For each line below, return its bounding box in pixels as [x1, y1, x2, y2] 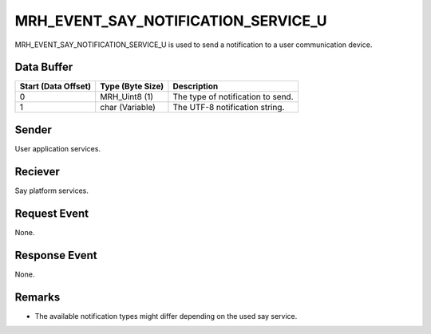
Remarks [14, 290, 61, 304]
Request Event [14, 206, 89, 220]
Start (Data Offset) [19, 81, 92, 92]
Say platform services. [14, 186, 89, 195]
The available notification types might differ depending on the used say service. [34, 311, 298, 320]
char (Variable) [100, 102, 156, 113]
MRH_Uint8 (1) [100, 92, 154, 103]
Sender [14, 123, 52, 136]
